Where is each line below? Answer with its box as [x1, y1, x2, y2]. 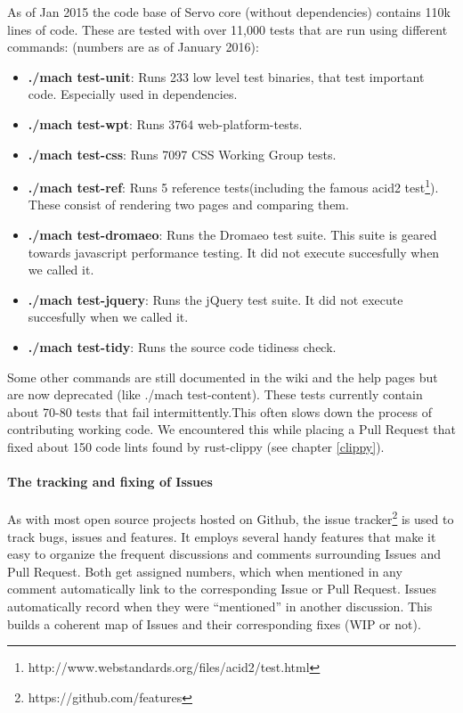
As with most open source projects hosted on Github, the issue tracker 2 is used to [7, 507, 454, 528]
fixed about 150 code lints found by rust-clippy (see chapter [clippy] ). [7, 437, 385, 455]
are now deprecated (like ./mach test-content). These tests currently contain [7, 385, 423, 404]
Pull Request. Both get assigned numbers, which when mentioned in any [7, 561, 402, 580]
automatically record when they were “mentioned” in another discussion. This [7, 596, 433, 615]
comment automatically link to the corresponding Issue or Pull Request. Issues [7, 579, 437, 598]
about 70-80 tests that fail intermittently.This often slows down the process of [7, 402, 432, 421]
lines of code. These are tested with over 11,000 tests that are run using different [7, 20, 448, 38]
